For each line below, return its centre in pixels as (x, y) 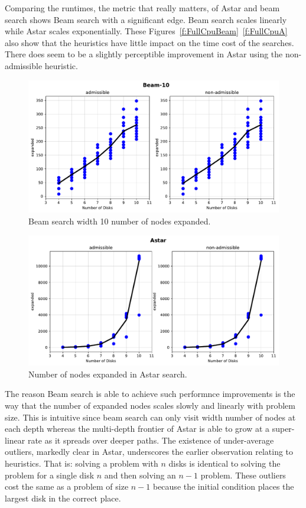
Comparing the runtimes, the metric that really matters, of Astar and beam (142, 8)
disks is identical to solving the (224, 463)
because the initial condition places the (223, 486)
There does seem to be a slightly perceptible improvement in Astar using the (144, 54)
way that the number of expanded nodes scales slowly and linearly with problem (150, 406)
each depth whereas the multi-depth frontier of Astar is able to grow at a (137, 429)
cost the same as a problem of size (67, 486)
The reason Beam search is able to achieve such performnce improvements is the (150, 394)
